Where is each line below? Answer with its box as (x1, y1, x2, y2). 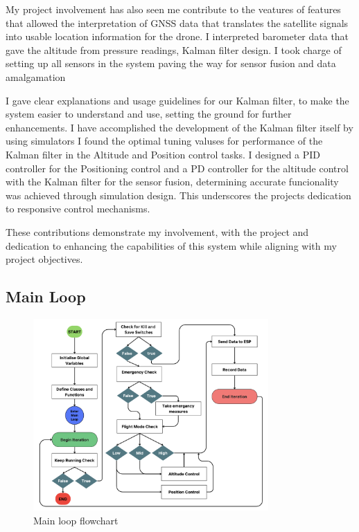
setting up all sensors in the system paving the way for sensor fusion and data (6, 56, 336, 71)
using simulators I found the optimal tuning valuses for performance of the (6, 134, 323, 148)
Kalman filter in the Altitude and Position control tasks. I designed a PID (6, 147, 321, 161)
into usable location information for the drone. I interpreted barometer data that (6, 29, 349, 44)
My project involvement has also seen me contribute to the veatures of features (6, 2, 341, 16)
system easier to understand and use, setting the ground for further (6, 107, 292, 121)
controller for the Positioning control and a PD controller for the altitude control (6, 160, 349, 175)
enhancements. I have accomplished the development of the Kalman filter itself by (6, 120, 353, 134)
